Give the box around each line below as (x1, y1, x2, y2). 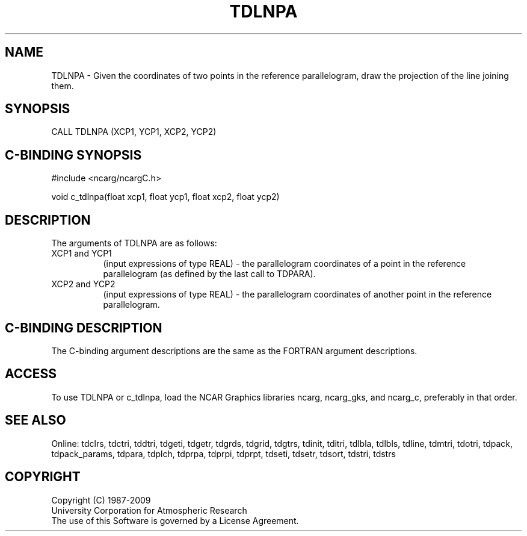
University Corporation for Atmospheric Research (51, 505, 247, 516)
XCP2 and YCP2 (51, 279, 116, 290)
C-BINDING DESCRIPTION (5, 320, 162, 335)
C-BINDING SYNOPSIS (5, 147, 142, 163)
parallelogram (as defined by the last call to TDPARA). (103, 269, 316, 279)
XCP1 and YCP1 (51, 248, 112, 259)
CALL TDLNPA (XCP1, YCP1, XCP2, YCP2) (51, 126, 217, 137)
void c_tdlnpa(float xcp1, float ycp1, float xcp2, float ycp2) (51, 192, 280, 202)
